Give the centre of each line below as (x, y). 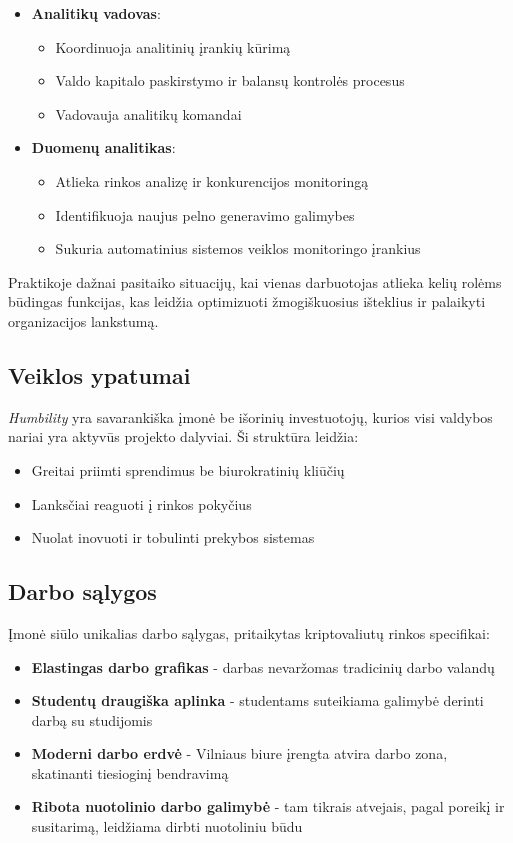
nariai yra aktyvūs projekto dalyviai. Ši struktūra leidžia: (183, 436)
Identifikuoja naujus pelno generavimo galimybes (205, 214)
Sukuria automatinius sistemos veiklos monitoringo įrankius (238, 248)
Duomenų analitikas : (103, 147)
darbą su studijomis (92, 719)
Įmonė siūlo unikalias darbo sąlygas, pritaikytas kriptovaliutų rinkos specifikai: (249, 632)
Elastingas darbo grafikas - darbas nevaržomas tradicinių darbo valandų (263, 666)
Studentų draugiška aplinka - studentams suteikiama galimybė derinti (257, 700)
